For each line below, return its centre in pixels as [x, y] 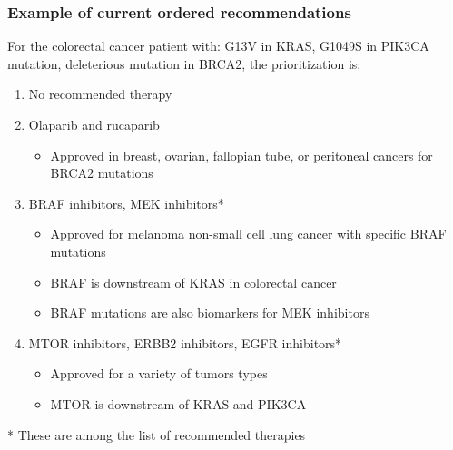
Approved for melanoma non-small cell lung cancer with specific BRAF [248, 234]
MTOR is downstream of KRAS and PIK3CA [178, 403]
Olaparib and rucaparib [94, 124]
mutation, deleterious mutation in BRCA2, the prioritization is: [184, 63]
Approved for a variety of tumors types [159, 373]
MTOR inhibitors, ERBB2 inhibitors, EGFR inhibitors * [185, 342]
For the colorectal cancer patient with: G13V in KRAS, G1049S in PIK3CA [218, 46]
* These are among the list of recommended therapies [157, 434]
